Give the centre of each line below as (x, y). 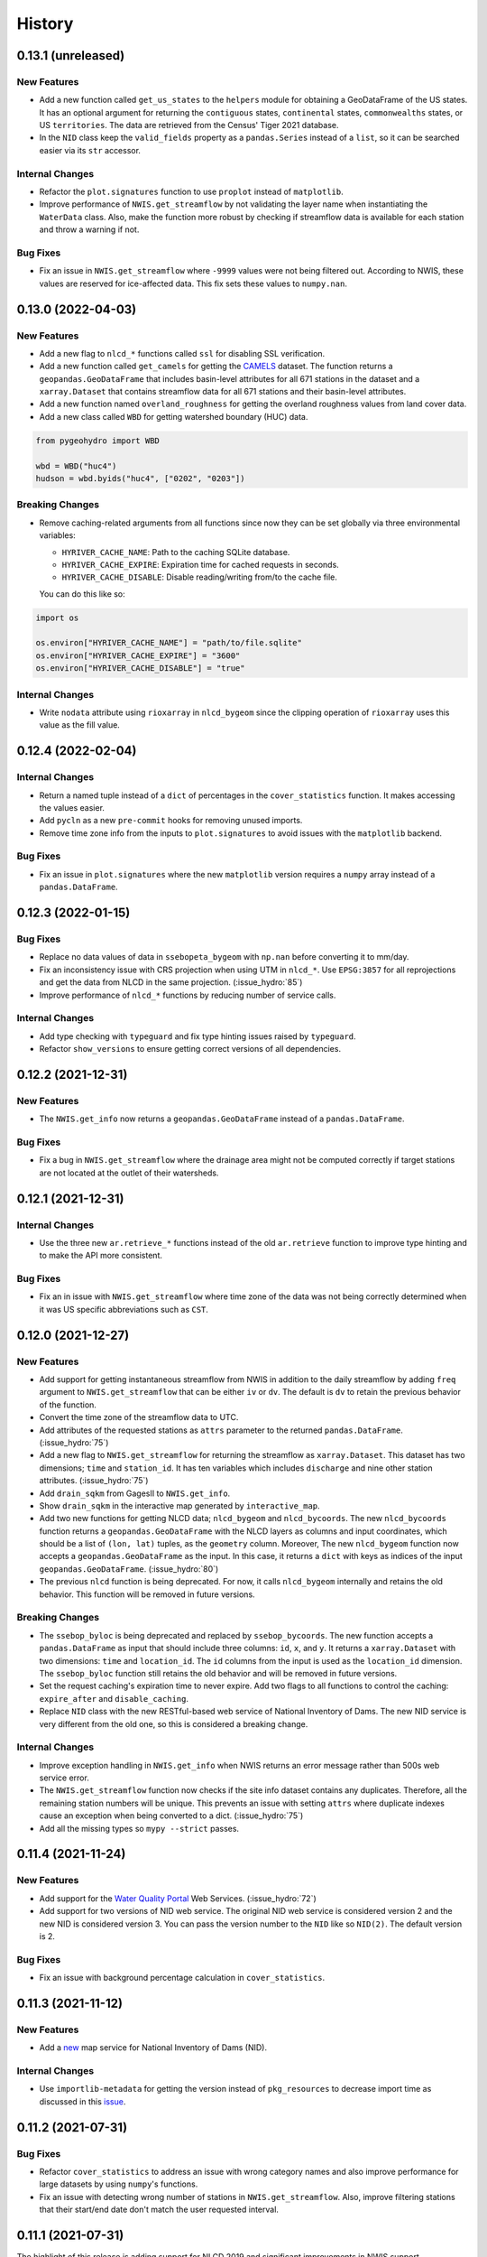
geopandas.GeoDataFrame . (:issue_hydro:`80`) (129, 1569)
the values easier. (72, 807)
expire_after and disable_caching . (114, 1698)
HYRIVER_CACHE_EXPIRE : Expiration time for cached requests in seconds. (201, 564)
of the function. (68, 1405)
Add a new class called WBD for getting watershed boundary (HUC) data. (174, 416)
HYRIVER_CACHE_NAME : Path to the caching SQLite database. (176, 552)
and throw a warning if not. (89, 229)
